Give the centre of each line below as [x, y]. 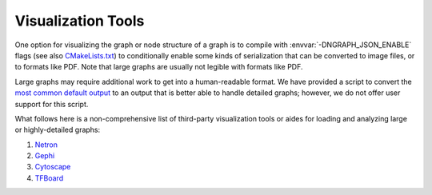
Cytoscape [53, 167]
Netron [46, 145]
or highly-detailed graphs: [58, 130]
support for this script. [52, 104]
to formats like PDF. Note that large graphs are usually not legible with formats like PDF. [159, 67]
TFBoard [49, 178]
